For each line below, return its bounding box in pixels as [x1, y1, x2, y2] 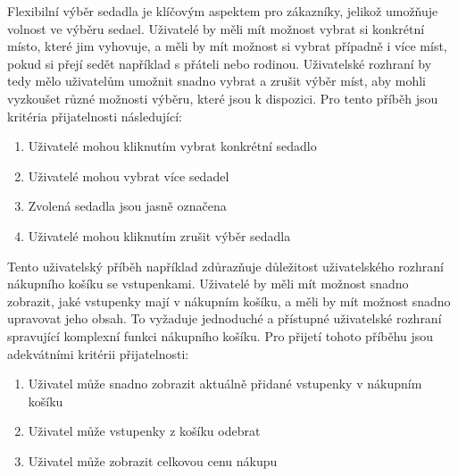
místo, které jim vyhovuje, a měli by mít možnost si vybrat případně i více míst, [7, 37, 447, 55]
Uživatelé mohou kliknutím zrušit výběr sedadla [28, 226, 291, 245]
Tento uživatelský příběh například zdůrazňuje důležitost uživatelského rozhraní [7, 256, 444, 275]
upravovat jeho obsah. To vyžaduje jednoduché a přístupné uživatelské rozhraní [7, 309, 442, 328]
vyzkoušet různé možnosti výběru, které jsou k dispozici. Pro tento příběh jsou [7, 88, 438, 107]
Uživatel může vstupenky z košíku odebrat [28, 422, 261, 440]
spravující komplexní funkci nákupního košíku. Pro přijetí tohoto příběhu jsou [7, 326, 434, 345]
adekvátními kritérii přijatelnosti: [7, 344, 189, 363]
